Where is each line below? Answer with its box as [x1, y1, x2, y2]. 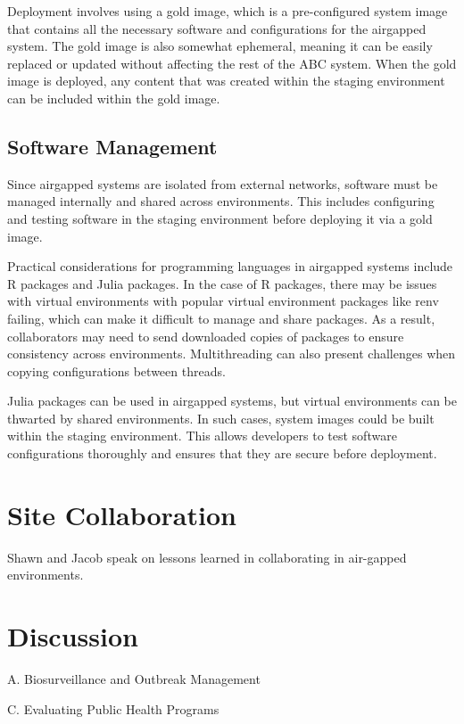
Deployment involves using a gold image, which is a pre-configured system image [7, 2, 448, 20]
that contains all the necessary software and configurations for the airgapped [7, 19, 427, 37]
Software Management [7, 132, 218, 160]
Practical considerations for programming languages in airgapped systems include [7, 257, 453, 276]
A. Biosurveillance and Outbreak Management [7, 670, 261, 688]
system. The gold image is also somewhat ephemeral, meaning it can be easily [7, 37, 433, 55]
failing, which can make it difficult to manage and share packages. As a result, [7, 309, 435, 327]
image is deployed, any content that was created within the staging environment [7, 71, 445, 90]
